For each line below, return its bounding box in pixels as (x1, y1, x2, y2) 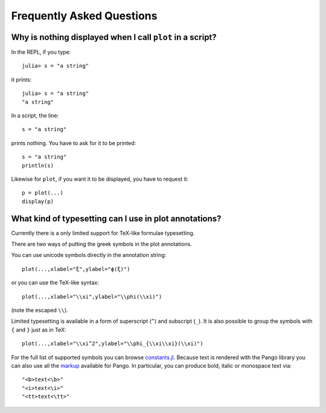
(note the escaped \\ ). (11, 307, 69, 314)
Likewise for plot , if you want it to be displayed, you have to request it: (11, 175, 189, 183)
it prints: (11, 76, 32, 83)
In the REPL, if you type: (11, 48, 71, 56)
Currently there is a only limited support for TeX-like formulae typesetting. (11, 229, 195, 236)
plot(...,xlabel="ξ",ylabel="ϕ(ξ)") (22, 265, 130, 272)
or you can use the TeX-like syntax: (11, 279, 99, 287)
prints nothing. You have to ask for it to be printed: (11, 139, 136, 146)
